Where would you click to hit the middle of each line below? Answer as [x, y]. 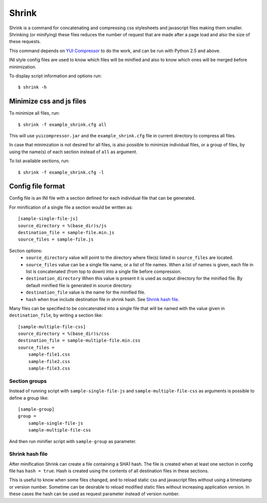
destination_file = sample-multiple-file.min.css [79, 341]
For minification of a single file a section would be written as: [71, 207]
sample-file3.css [49, 369]
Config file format [37, 186]
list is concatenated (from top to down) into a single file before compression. [104, 271]
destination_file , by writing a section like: [56, 315]
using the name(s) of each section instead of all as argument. [73, 152]
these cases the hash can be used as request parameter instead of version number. [94, 494]
